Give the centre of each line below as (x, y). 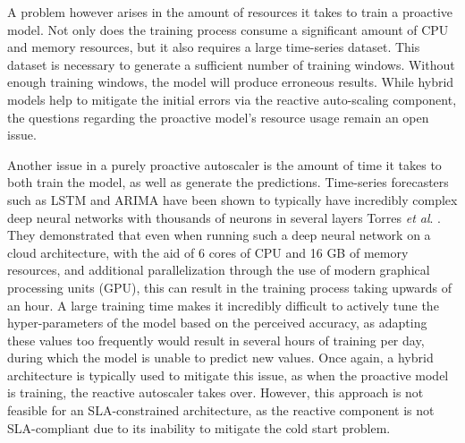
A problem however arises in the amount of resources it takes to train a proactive (230, 12)
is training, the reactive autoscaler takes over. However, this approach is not (216, 392)
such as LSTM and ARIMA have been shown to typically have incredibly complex (232, 199)
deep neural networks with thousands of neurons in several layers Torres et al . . (224, 217)
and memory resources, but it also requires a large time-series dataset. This (214, 47)
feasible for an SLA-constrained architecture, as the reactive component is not (221, 410)
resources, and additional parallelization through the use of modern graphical (219, 270)
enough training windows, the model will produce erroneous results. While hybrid (231, 82)
